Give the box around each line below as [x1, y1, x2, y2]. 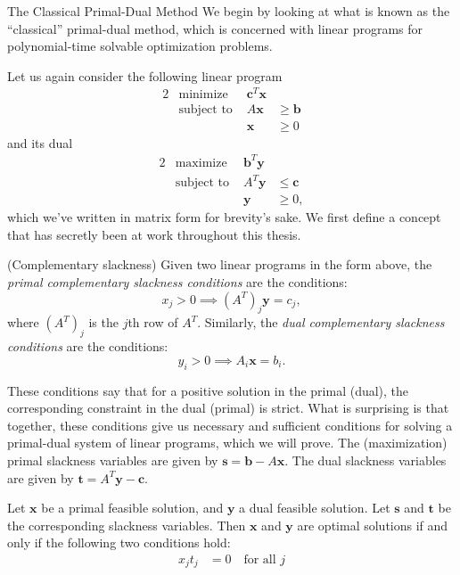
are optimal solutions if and [297, 515, 448, 534]
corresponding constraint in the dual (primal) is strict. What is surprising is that [7, 398, 449, 417]
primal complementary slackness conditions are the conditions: [7, 273, 348, 292]
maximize [175, 156, 227, 169]
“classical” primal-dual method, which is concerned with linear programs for [7, 19, 423, 37]
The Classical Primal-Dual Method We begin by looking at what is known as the [7, 2, 450, 20]
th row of [127, 313, 178, 332]
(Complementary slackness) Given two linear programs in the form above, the [7, 255, 432, 274]
